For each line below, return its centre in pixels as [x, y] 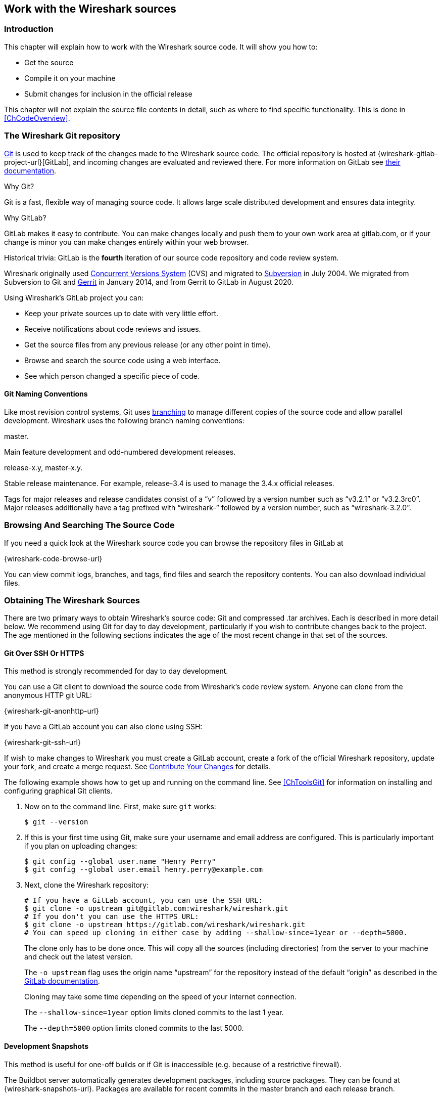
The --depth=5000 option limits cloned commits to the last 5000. [134, 1028]
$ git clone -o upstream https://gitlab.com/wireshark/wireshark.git [165, 925]
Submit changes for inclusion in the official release [108, 94]
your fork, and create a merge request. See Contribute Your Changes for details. [138, 767]
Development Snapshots [46, 1046]
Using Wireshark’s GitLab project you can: [74, 297]
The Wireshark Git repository [62, 136]
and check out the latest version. [79, 957]
